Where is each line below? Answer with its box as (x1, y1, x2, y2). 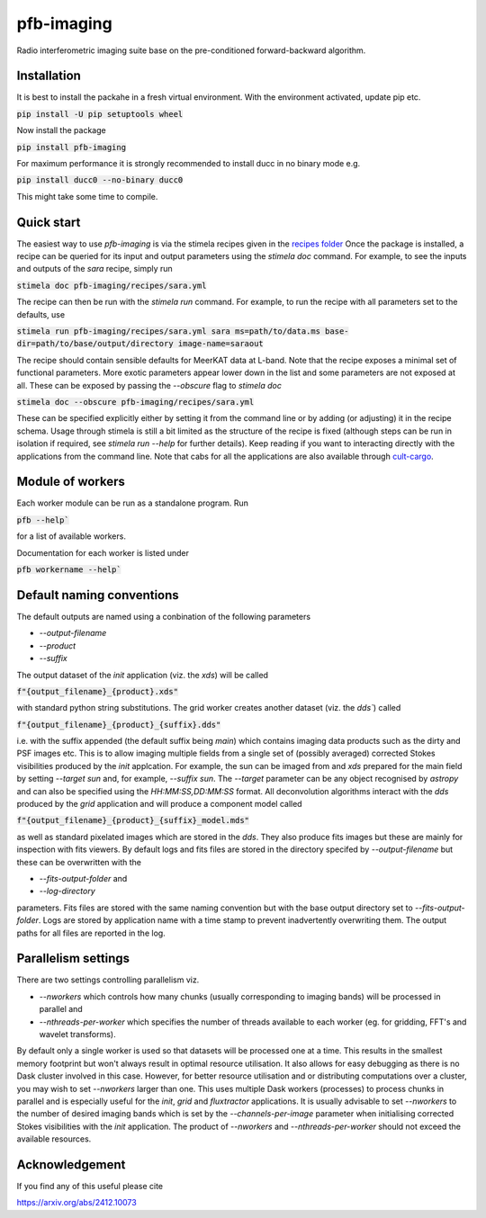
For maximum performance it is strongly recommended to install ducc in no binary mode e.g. (16, 158, 361, 169)
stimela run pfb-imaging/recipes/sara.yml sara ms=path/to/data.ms (16, 327, 321, 336)
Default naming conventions (16, 587, 179, 603)
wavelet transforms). (39, 1029, 116, 1039)
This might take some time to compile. (16, 191, 158, 202)
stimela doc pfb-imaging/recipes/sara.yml (16, 280, 207, 291)
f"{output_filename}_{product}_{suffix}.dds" (16, 720, 221, 730)
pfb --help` (16, 515, 69, 525)
